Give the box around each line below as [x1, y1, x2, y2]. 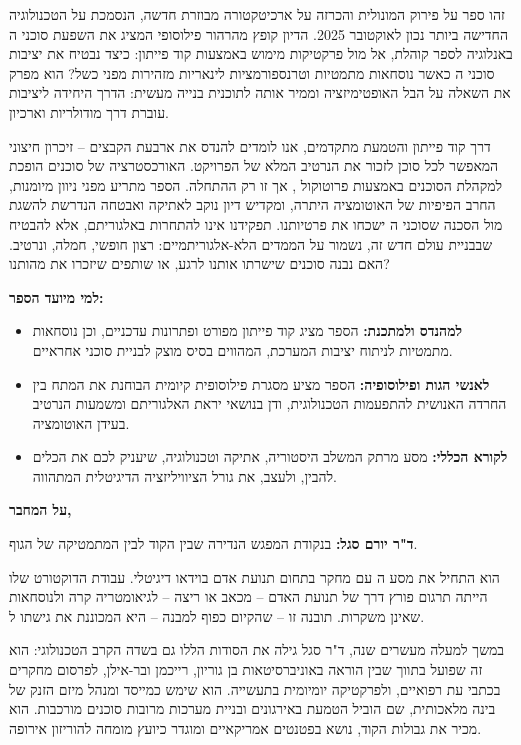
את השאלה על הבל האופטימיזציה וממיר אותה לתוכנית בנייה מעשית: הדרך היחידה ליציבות [9, 82, 511, 103]
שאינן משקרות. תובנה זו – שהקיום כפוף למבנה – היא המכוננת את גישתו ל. [9, 605, 425, 626]
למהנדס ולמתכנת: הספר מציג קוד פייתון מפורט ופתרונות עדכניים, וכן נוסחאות [32, 320, 463, 341]
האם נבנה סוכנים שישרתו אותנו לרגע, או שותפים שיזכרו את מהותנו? [9, 253, 390, 274]
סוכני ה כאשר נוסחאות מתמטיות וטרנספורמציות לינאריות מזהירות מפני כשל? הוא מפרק [9, 62, 495, 83]
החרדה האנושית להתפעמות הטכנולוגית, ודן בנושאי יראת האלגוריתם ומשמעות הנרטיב [32, 393, 507, 414]
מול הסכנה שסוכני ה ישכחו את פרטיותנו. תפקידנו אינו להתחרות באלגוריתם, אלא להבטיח [9, 213, 503, 234]
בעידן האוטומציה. [32, 412, 130, 433]
